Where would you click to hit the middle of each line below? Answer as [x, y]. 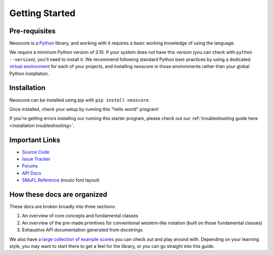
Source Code [36, 152]
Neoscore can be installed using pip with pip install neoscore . [80, 100]
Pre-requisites [32, 31]
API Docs [32, 173]
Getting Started [42, 13]
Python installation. [29, 74]
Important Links [35, 140]
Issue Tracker [36, 159]
